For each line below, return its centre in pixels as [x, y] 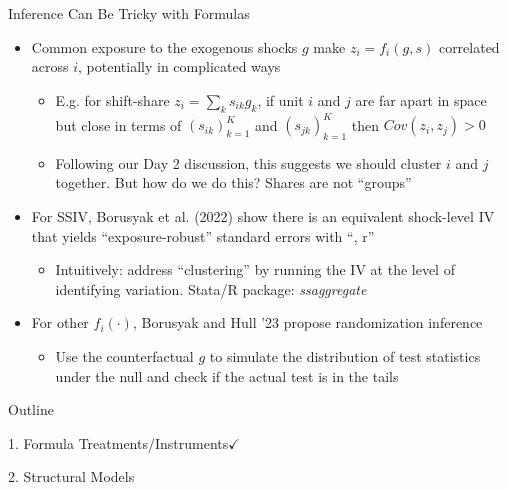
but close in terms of [118, 124]
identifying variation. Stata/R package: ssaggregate [211, 288]
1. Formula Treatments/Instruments [118, 442]
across [50, 66]
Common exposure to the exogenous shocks [164, 46]
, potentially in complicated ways [179, 66]
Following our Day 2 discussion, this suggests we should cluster [248, 162]
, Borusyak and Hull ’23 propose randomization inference [307, 322]
